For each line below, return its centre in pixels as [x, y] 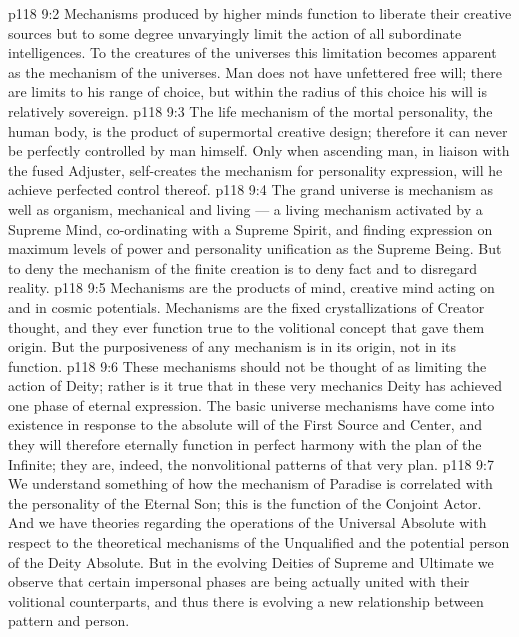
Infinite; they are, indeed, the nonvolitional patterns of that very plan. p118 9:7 [251, 463]
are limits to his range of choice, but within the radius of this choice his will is [247, 91]
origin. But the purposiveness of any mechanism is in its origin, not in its [232, 346]
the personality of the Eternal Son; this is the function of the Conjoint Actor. [245, 502]
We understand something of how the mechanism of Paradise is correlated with [250, 483]
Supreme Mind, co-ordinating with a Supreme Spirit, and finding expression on [250, 228]
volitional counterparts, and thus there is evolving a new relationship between [246, 600]
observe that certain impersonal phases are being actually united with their [239, 581]
